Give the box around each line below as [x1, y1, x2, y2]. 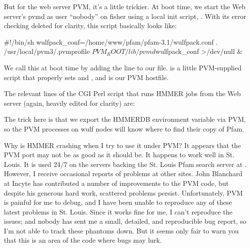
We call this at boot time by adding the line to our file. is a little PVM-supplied [4, 62, 242, 72]
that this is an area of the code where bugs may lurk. [4, 235, 162, 245]
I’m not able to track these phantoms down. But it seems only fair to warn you [4, 225, 239, 235]
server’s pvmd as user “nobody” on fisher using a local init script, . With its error [4, 11, 246, 21]
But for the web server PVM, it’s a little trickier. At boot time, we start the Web [4, 1, 246, 11]
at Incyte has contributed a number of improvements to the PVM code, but [4, 178, 229, 188]
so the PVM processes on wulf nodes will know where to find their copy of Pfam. [4, 123, 244, 133]
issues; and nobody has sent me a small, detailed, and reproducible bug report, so [4, 216, 247, 226]
